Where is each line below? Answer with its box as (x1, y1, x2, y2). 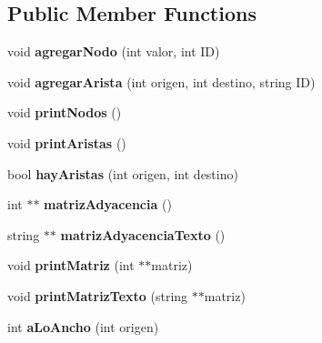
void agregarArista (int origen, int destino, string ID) (7, 72, 316, 91)
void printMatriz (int (7, 256, 135, 275)
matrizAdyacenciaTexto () (60, 225, 226, 244)
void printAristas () (7, 133, 126, 152)
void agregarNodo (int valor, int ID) (7, 42, 220, 61)
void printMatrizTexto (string (7, 286, 188, 305)
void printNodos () (7, 103, 122, 122)
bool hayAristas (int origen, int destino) (7, 164, 238, 183)
